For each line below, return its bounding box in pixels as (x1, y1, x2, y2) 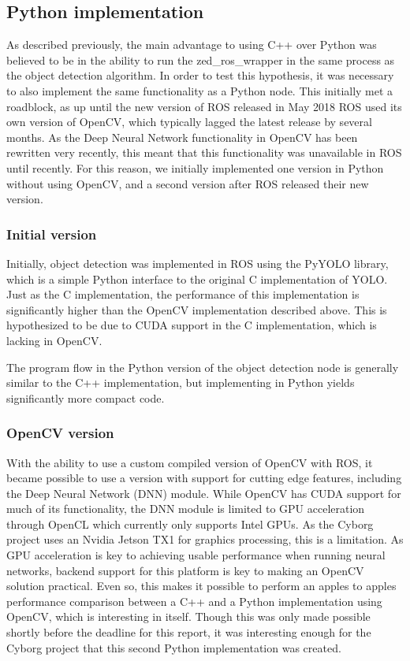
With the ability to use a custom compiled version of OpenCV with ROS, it (6, 454, 373, 470)
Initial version (6, 224, 97, 243)
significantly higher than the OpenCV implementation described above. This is (6, 301, 387, 318)
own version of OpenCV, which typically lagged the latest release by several (6, 113, 372, 130)
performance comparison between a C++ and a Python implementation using (6, 592, 382, 609)
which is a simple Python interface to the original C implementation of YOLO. (6, 270, 388, 287)
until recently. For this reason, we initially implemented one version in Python (6, 159, 384, 176)
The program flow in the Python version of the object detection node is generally (6, 358, 399, 375)
